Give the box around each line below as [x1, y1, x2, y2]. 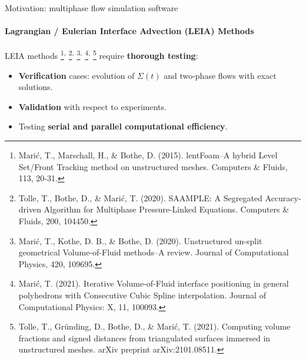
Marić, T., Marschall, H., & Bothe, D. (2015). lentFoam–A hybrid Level [18, 149, 278, 161]
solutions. [18, 81, 53, 93]
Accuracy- [265, 191, 301, 204]
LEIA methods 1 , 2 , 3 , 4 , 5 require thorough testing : [5, 48, 198, 62]
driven [18, 203, 41, 215]
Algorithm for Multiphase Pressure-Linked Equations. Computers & [44, 203, 290, 215]
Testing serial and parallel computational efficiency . [18, 120, 228, 132]
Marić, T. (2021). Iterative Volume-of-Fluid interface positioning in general [18, 277, 289, 290]
